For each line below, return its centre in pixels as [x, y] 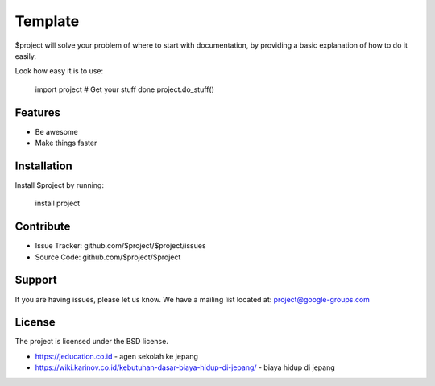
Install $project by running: [60, 185]
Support [36, 280]
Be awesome [56, 131]
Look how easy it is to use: [59, 71]
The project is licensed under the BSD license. [91, 342]
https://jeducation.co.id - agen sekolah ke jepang [117, 356]
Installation [43, 166]
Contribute [43, 227]
